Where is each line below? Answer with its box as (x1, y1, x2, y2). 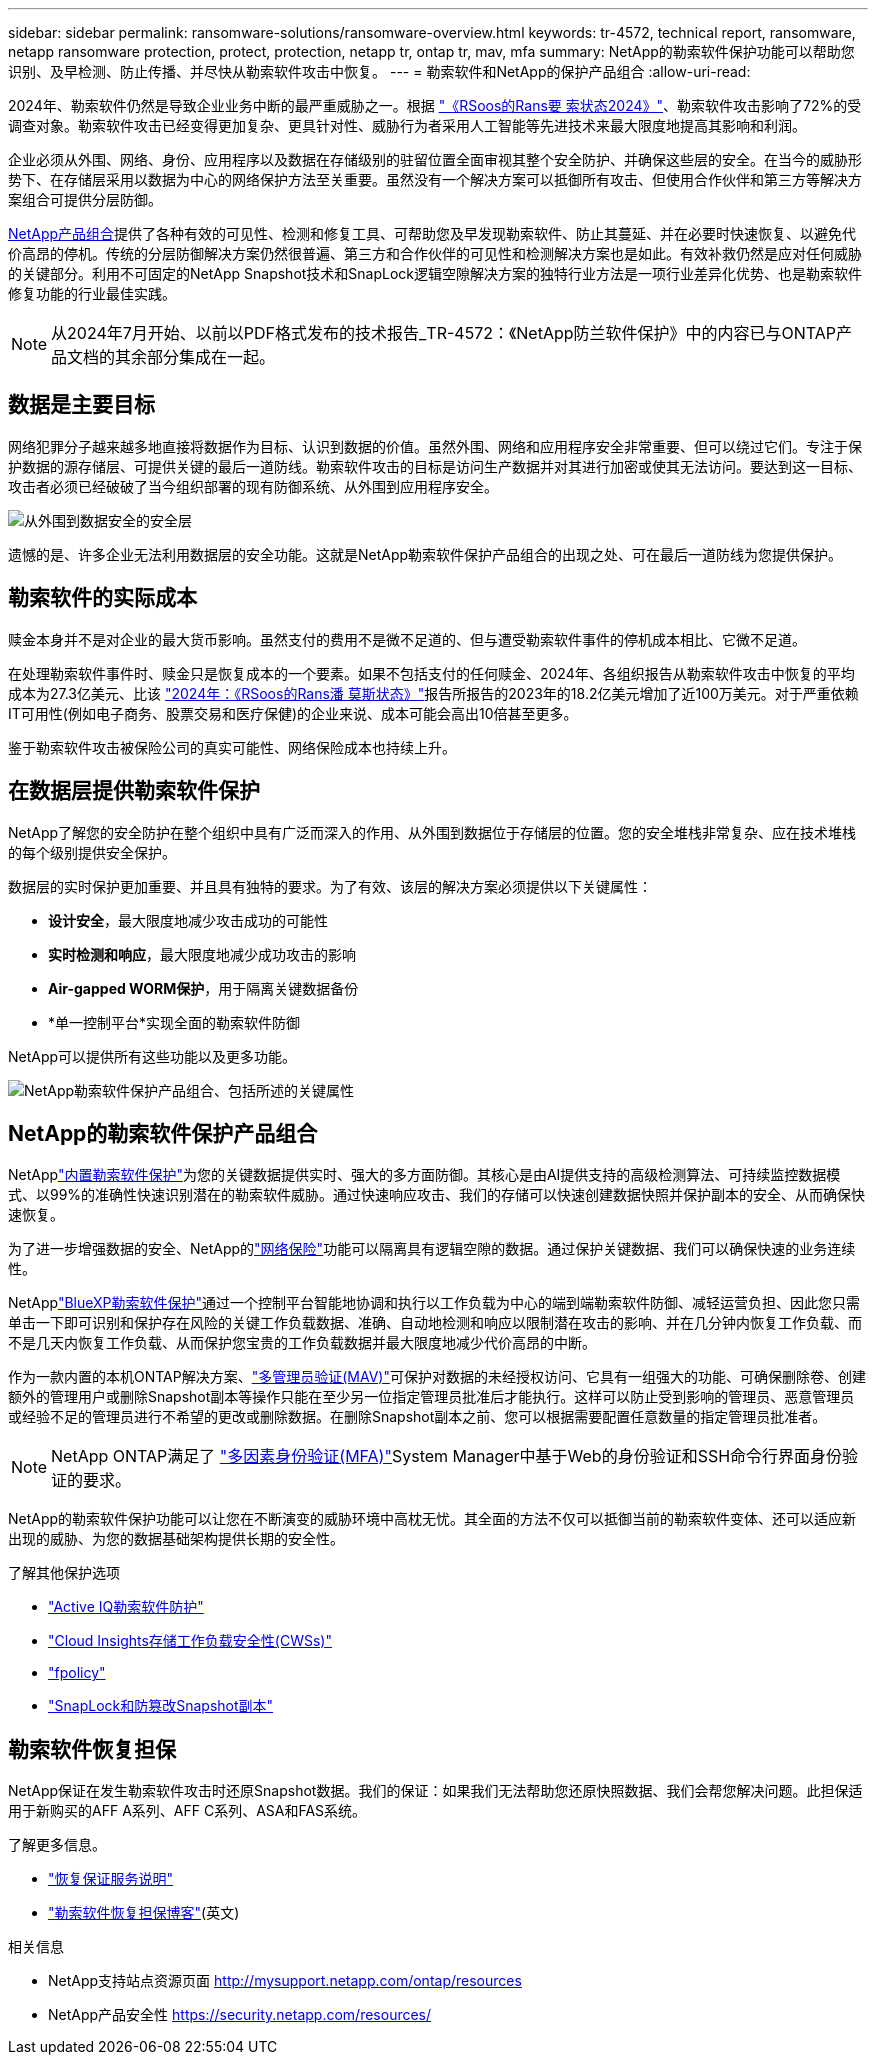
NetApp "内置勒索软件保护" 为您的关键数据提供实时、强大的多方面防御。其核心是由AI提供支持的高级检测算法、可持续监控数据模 (8, 1166, 841, 1184)
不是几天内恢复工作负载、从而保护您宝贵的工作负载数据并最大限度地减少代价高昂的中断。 (8, 1334, 596, 1352)
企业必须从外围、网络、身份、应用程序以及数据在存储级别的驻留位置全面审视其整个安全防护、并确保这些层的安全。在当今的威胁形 (8, 151, 862, 168)
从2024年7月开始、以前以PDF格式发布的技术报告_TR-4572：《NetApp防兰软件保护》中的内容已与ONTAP (51, 323, 837, 343)
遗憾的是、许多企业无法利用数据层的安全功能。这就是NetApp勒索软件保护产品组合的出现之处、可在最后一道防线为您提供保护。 (8, 545, 843, 563)
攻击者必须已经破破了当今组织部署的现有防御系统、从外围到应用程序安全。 (8, 477, 498, 495)
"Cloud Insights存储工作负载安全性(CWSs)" (48, 1632, 332, 1650)
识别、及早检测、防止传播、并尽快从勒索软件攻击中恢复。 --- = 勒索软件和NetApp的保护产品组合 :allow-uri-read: (8, 63, 751, 80)
